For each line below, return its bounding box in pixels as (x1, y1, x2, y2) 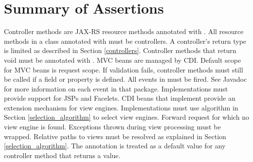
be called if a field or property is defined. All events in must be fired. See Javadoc (4, 74, 247, 84)
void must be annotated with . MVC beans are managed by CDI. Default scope (4, 54, 241, 65)
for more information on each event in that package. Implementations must (4, 83, 228, 93)
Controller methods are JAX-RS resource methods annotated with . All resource (4, 26, 244, 36)
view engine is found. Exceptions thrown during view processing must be (4, 122, 221, 132)
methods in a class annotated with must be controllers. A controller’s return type (4, 36, 247, 46)
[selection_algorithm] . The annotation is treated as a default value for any (4, 141, 226, 151)
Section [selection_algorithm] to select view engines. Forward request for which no (4, 112, 249, 122)
